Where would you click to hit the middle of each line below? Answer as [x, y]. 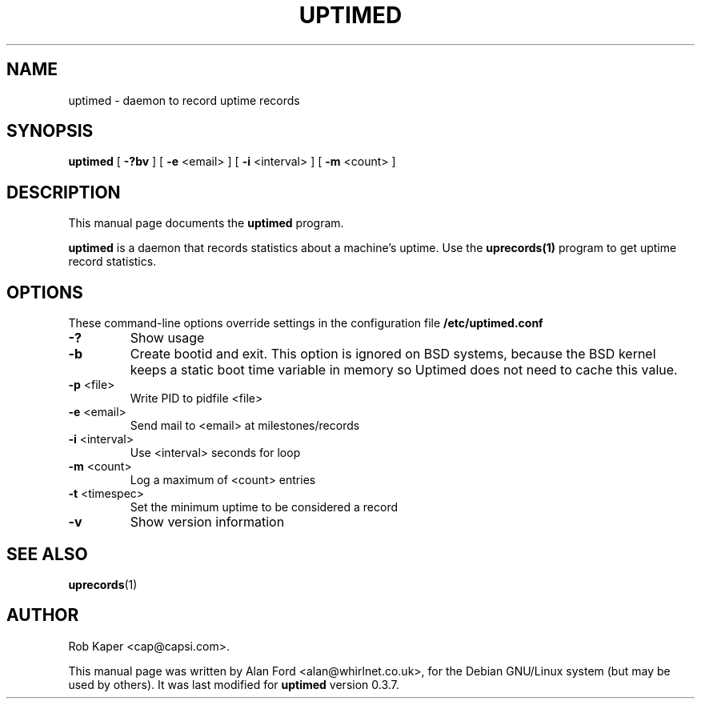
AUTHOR [43, 615]
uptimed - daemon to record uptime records [184, 100]
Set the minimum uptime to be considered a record [264, 507]
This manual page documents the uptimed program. [206, 223]
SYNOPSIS [50, 131]
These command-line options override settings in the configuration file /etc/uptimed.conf [306, 323]
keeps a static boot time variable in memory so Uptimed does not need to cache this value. [404, 370]
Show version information [207, 522]
